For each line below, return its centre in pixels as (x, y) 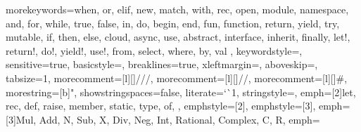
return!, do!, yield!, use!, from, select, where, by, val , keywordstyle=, (154, 50)
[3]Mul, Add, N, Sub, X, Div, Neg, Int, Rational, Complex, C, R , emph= (163, 119)
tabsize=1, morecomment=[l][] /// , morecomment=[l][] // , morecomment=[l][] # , (177, 78)
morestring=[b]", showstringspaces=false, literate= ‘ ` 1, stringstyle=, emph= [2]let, (181, 92)
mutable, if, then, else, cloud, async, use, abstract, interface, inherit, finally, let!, (178, 37)
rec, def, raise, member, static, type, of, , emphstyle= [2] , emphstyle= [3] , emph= (178, 106)
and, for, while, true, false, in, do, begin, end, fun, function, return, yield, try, (173, 23)
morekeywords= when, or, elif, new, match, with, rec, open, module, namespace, (177, 9)
